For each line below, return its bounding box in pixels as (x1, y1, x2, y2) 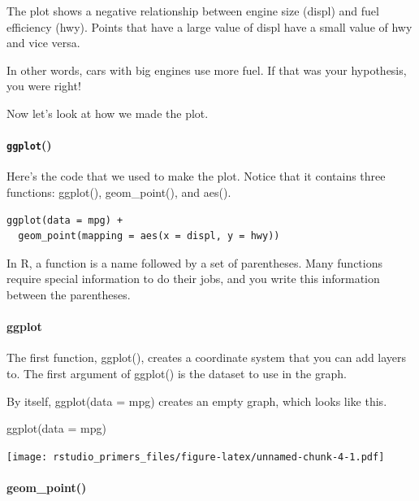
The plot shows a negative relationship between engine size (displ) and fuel (6, 2, 379, 19)
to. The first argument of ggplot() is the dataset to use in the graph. (6, 364, 347, 381)
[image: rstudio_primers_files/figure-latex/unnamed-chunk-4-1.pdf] (6, 451, 385, 463)
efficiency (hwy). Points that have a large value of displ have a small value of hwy (6, 18, 413, 35)
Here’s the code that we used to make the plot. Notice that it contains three (6, 168, 386, 185)
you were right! (6, 77, 81, 94)
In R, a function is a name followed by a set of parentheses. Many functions (6, 254, 382, 271)
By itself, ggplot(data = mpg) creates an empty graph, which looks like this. (6, 392, 387, 409)
